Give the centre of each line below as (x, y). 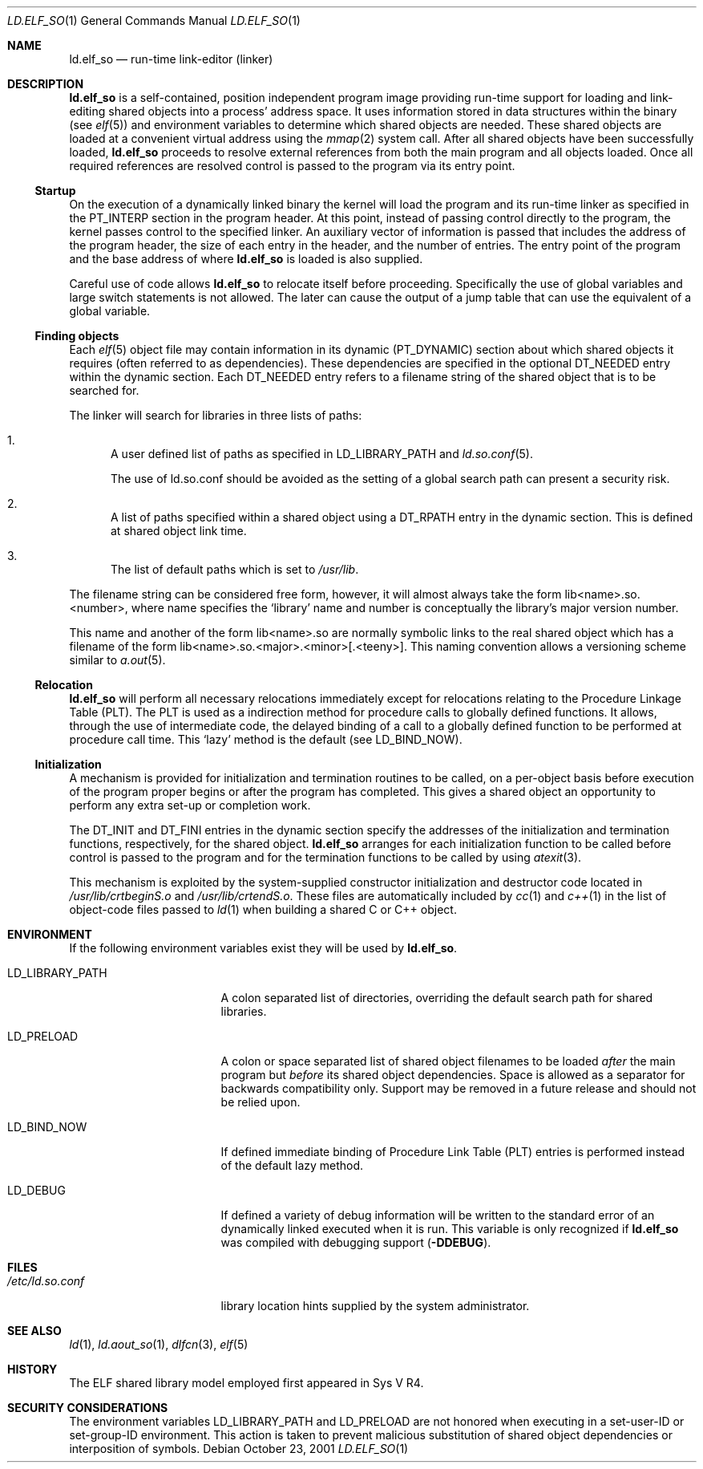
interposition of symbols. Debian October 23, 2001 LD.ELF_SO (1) (239, 1449)
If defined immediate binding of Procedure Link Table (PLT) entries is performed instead (453, 1152)
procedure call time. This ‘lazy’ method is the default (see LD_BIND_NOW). (266, 739)
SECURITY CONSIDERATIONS (88, 1408)
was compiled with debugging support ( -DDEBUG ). (356, 1242)
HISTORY (32, 1369)
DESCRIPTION (46, 84)
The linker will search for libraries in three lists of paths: (216, 415)
